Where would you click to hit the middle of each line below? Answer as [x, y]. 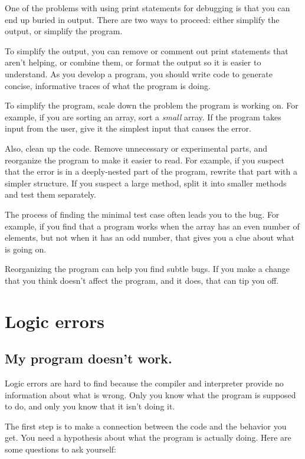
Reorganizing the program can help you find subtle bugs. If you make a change [147, 269]
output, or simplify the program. [64, 31]
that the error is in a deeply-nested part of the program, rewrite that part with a [151, 171]
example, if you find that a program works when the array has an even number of [152, 226]
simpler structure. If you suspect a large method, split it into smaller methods [146, 183]
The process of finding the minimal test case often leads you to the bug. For [142, 214]
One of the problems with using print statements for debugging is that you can [147, 8]
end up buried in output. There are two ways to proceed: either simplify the [142, 19]
